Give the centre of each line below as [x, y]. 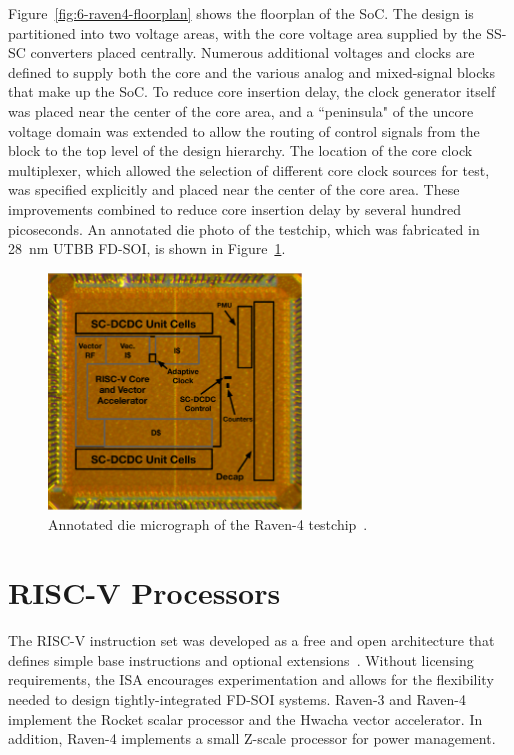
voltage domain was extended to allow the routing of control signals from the [244, 130]
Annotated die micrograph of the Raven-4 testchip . [208, 523]
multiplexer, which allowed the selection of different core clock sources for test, [249, 169]
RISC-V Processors [144, 592]
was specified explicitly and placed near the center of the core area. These [234, 189]
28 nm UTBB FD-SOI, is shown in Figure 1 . [147, 248]
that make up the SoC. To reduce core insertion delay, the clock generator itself [252, 91]
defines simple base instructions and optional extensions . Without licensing [241, 659]
